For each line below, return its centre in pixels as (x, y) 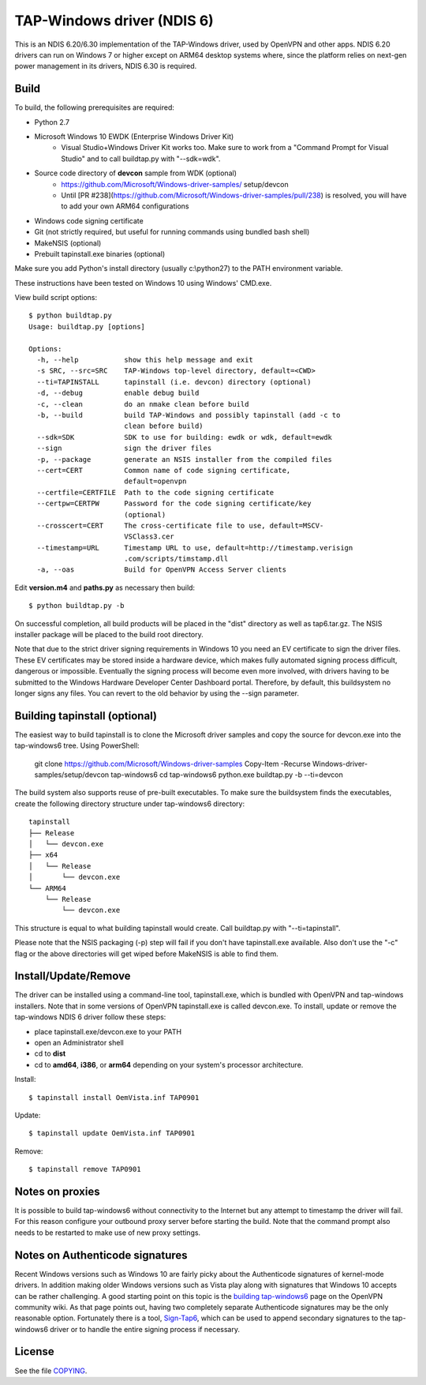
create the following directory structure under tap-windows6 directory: (129, 803)
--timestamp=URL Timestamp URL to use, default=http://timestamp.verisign (195, 548)
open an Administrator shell (79, 1043)
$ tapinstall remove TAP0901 (85, 1169)
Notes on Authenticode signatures (101, 1255)
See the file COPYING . (51, 1371)
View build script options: (56, 298)
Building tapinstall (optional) (86, 716)
